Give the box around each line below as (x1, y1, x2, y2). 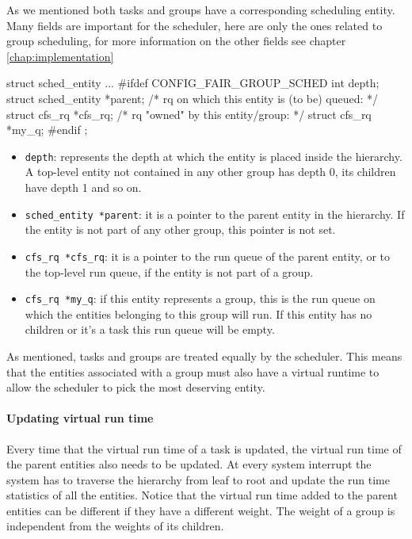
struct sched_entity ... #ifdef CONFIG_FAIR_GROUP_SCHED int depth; (6, 75, 380, 91)
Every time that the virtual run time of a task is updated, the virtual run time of (6, 440, 402, 457)
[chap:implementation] (6, 48, 114, 64)
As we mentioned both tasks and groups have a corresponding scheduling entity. (6, 2, 395, 17)
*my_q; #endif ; (6, 121, 88, 138)
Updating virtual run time (6, 410, 154, 426)
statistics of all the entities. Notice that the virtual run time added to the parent (6, 487, 398, 503)
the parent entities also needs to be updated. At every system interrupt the (6, 456, 372, 472)
